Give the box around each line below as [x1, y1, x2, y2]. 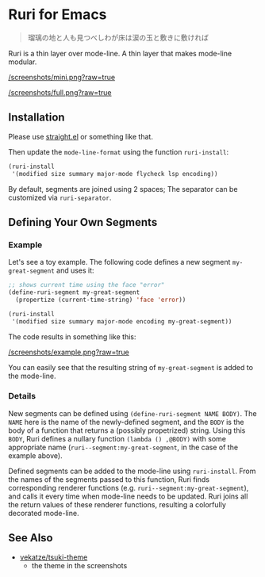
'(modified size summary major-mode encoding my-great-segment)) [11, 317, 232, 326]
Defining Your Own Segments [8, 216, 158, 229]
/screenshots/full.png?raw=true [8, 87, 113, 97]
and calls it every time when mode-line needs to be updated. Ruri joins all [8, 491, 248, 501]
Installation [8, 111, 65, 124]
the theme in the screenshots [31, 560, 128, 570]
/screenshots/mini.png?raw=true [8, 72, 116, 82]
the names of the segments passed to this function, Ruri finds [8, 474, 210, 484]
